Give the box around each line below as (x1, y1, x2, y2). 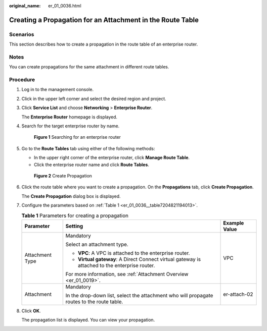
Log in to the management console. (21, 87, 94, 93)
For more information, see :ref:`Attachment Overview (65, 271, 189, 277)
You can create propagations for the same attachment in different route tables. (9, 64, 169, 70)
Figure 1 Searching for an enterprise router (34, 134, 121, 140)
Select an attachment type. (65, 241, 129, 248)
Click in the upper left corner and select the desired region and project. (21, 96, 167, 102)
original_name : (9, 3, 41, 8)
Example (223, 220, 244, 226)
